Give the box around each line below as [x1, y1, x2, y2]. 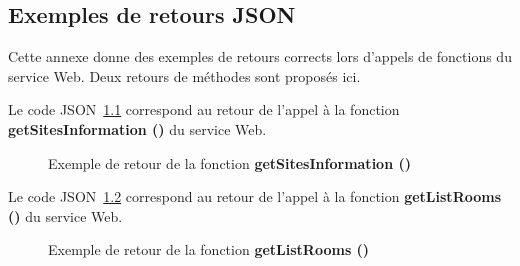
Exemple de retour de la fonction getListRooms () [48, 239, 370, 260]
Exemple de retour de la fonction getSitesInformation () [48, 152, 411, 173]
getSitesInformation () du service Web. [8, 118, 267, 139]
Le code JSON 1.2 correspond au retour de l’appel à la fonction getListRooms [8, 186, 502, 207]
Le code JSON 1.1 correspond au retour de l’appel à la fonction [8, 99, 400, 120]
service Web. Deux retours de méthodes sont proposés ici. [8, 65, 361, 86]
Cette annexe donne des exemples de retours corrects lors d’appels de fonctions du [8, 46, 512, 67]
